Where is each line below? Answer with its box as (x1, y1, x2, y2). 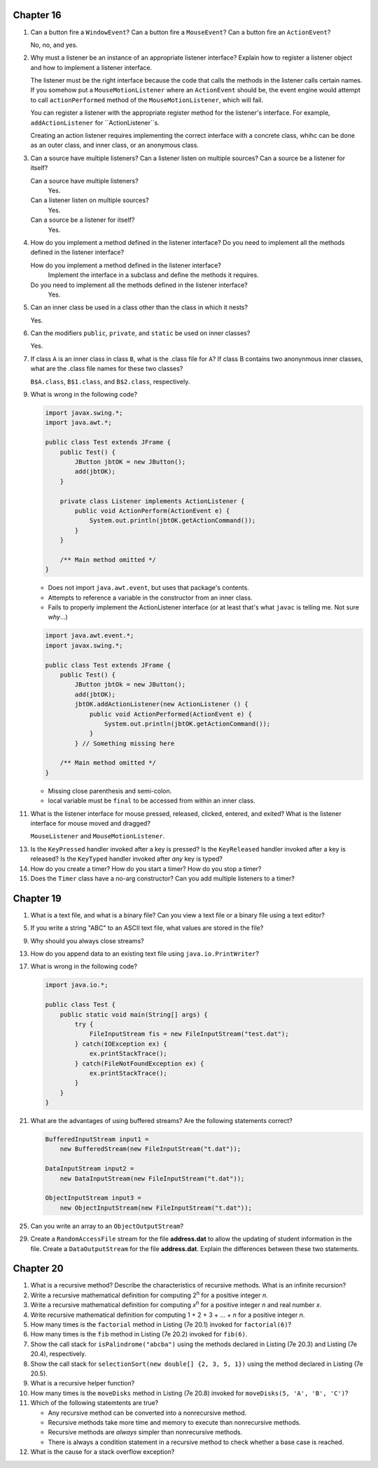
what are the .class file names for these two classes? (30, 365, 183, 373)
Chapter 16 (13, 9, 62, 21)
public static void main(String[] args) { (59, 1010, 208, 1018)
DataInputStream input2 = (45, 1165, 134, 1173)
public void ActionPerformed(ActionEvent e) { (89, 710, 252, 718)
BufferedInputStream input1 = (45, 1136, 149, 1143)
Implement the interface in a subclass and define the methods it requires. (48, 271, 259, 279)
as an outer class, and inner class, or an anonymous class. (30, 141, 199, 150)
